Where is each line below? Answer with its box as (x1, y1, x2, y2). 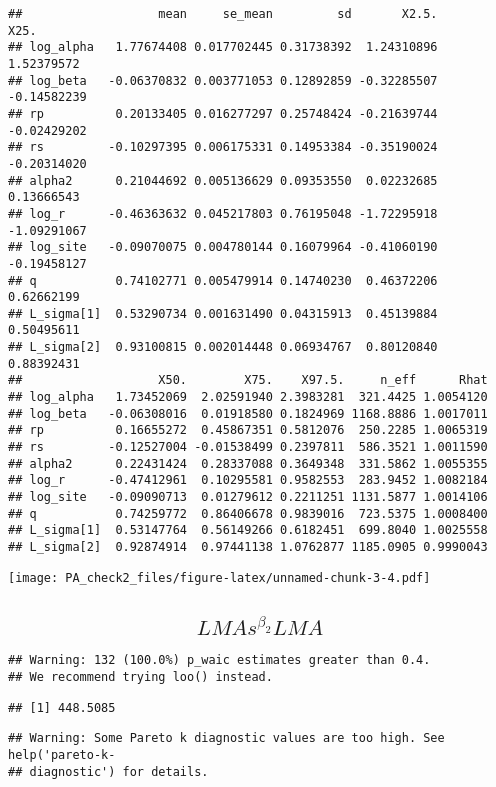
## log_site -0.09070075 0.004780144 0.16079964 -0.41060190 (8, 240, 438, 255)
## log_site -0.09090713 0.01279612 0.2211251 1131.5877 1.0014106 (8, 490, 488, 505)
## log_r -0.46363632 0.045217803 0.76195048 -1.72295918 (8, 206, 438, 221)
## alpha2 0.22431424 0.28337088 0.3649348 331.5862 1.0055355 (8, 456, 488, 471)
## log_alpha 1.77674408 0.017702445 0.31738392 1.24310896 (8, 40, 438, 55)
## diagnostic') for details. (8, 764, 209, 779)
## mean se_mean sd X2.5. (8, 7, 438, 21)
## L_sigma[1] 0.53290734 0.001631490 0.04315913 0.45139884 (8, 306, 438, 321)
